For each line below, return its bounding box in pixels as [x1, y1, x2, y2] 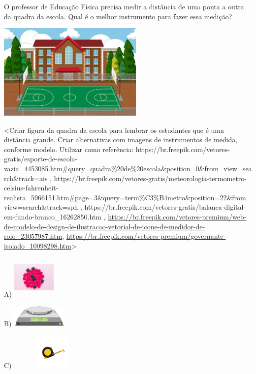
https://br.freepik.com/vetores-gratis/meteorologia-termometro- [54, 173, 247, 183]
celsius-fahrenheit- [4, 183, 59, 193]
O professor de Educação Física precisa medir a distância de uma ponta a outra [4, 1, 244, 11]
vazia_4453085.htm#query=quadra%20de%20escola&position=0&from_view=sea [4, 163, 252, 174]
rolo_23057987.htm [4, 231, 63, 241]
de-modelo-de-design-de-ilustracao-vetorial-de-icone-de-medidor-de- [4, 221, 205, 231]
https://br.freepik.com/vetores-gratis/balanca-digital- [84, 202, 246, 212]
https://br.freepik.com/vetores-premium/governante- [66, 231, 226, 241]
